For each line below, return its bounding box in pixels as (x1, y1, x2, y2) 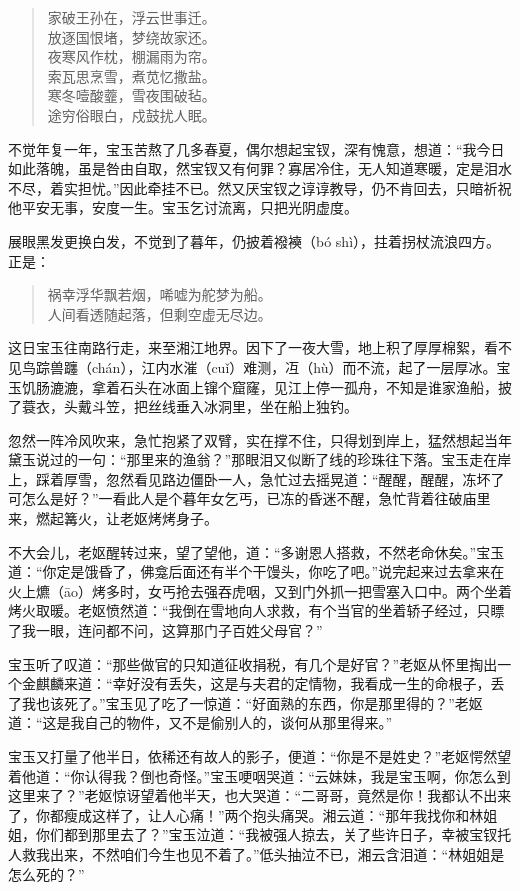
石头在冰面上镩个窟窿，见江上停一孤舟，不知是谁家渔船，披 (119, 376, 512, 397)
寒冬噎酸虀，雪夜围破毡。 (47, 85, 216, 106)
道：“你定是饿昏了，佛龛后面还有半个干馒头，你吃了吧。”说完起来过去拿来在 (8, 561, 505, 582)
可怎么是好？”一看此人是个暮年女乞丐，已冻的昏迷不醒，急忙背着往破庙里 (8, 488, 491, 509)
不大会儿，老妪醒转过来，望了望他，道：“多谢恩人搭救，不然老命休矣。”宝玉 (8, 541, 505, 562)
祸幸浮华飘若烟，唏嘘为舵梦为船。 (47, 284, 272, 305)
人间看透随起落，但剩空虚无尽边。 (47, 303, 272, 324)
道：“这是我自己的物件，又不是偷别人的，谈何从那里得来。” (8, 712, 393, 733)
